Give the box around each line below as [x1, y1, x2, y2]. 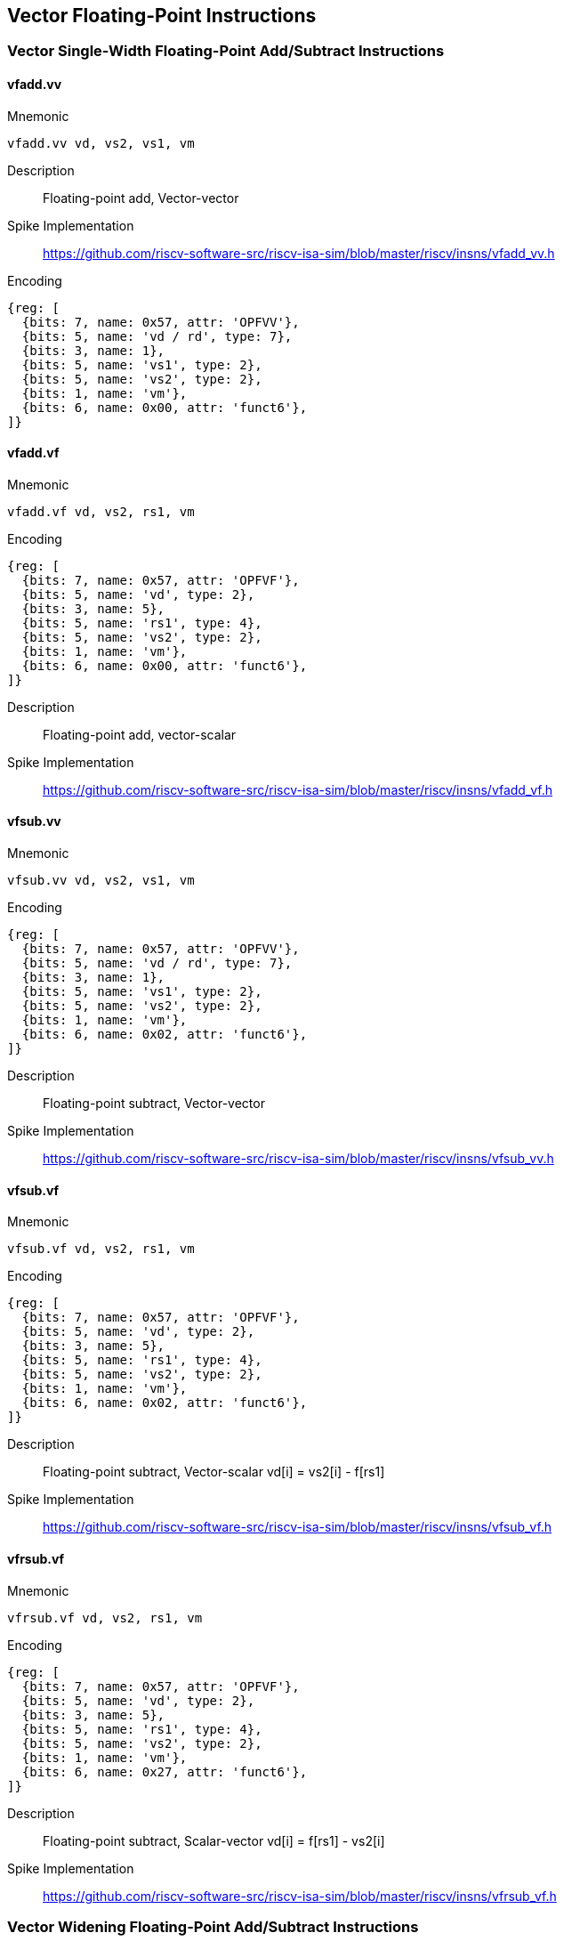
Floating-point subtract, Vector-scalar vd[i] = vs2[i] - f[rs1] [43, 1464, 385, 1480]
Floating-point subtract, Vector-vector [43, 1096, 265, 1112]
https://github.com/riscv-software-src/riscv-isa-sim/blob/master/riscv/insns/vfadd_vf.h [43, 781, 552, 797]
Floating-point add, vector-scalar [43, 726, 237, 742]
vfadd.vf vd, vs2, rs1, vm [7, 504, 195, 519]
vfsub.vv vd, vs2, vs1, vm [7, 873, 195, 888]
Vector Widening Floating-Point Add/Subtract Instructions [7, 1917, 419, 1936]
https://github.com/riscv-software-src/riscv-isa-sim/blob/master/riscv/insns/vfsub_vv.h [43, 1151, 554, 1167]
